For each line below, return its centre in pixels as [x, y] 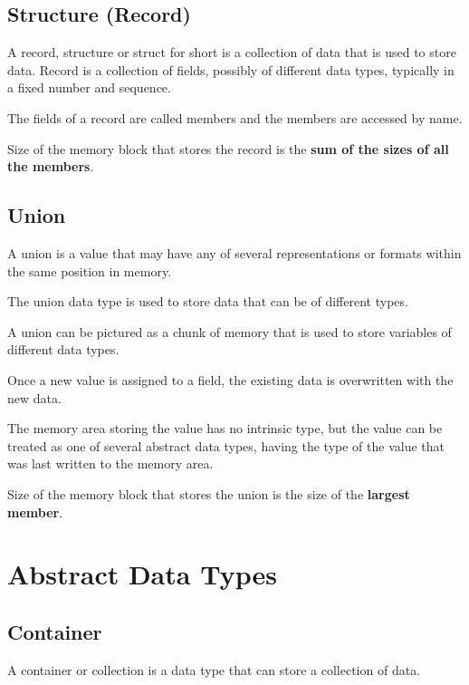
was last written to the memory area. [110, 463]
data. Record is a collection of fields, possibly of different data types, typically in [231, 69]
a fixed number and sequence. [89, 87]
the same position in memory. [90, 270]
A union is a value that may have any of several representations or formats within [234, 252]
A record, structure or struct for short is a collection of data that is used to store [232, 52]
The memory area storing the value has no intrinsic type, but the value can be [225, 428]
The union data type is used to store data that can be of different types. [208, 301]
